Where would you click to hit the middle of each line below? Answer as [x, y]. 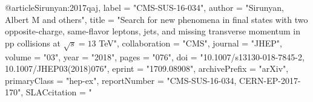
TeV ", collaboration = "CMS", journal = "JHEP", [190, 43]
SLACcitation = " [59, 92]
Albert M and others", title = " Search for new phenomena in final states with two [156, 19]
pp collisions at [33, 43]
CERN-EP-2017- [270, 80]
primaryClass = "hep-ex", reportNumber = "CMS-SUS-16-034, [121, 80]
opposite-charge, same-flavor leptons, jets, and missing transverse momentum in [153, 31]
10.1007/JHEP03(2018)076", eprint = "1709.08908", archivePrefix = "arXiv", [147, 69]
